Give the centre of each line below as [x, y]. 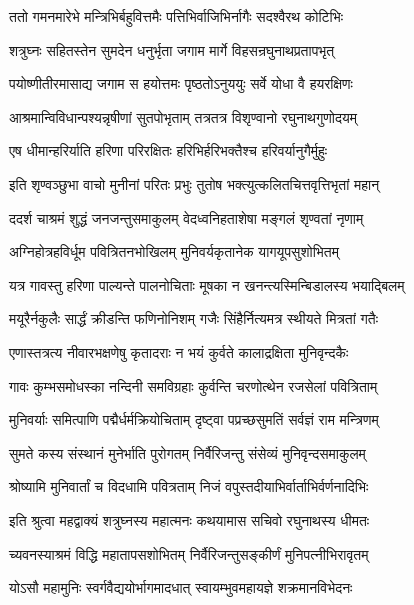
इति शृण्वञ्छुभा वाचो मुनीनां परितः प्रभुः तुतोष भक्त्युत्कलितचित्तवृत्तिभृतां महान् [194, 183]
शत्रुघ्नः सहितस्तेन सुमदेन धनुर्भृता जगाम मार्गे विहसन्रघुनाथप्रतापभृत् [172, 49]
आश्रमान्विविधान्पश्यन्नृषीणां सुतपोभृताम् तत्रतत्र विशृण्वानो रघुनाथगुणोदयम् [183, 116]
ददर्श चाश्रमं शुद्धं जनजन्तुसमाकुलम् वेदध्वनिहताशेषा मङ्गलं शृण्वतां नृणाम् [186, 217]
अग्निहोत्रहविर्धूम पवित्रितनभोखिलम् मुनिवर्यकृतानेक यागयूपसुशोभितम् [174, 251]
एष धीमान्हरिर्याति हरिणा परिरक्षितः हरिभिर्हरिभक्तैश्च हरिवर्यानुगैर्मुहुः [168, 150]
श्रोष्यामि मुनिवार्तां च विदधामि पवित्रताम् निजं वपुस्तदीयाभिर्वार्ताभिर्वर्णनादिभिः [189, 486]
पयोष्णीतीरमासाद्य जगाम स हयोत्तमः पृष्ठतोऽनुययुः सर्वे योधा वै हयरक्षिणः [181, 83]
